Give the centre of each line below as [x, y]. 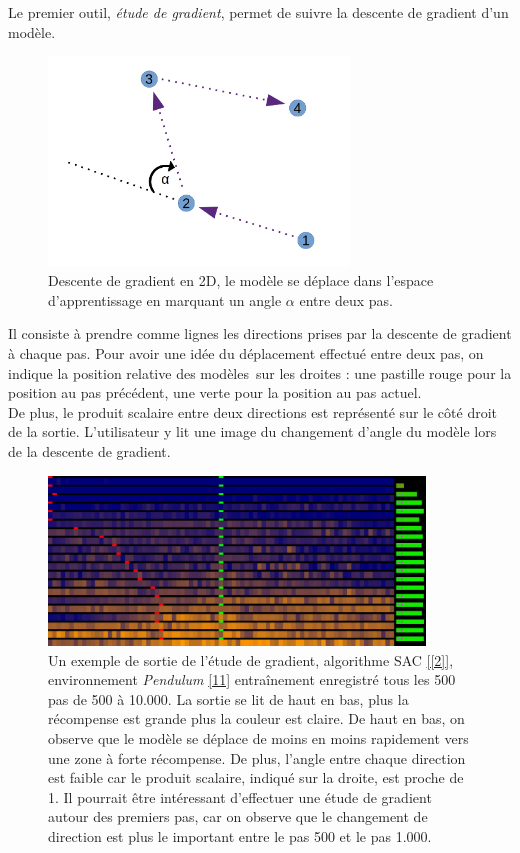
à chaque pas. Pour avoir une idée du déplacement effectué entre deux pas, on [246, 352]
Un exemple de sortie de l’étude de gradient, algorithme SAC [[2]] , [251, 659]
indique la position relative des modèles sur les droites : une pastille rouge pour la [260, 372]
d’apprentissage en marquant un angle [165, 299]
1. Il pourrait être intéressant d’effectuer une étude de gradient [240, 796]
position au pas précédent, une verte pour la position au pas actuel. [215, 392]
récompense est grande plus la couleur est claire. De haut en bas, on [256, 718]
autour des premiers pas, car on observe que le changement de [238, 816]
